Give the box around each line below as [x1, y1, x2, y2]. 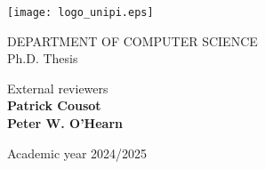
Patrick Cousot [7, 96, 101, 115]
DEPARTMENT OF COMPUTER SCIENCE [7, 31, 258, 50]
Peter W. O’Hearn [7, 114, 123, 133]
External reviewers [7, 78, 108, 97]
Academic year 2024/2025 [7, 143, 148, 162]
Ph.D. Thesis [7, 49, 78, 68]
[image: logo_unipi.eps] [7, 6, 154, 19]
